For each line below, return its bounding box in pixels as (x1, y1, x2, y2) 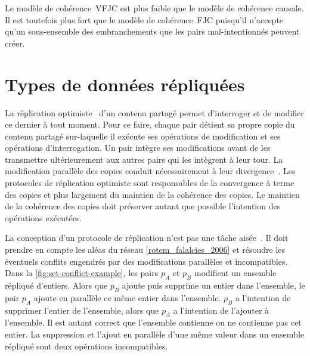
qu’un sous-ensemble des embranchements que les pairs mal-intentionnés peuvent (5, 25, 300, 38)
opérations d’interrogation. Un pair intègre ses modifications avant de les (5, 141, 271, 154)
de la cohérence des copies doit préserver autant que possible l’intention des (5, 200, 281, 212)
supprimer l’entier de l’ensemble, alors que (5, 304, 159, 316)
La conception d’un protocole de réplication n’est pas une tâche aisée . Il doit (5, 231, 289, 244)
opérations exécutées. (5, 211, 82, 224)
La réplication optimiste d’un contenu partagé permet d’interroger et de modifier (5, 106, 304, 119)
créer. (5, 36, 25, 49)
